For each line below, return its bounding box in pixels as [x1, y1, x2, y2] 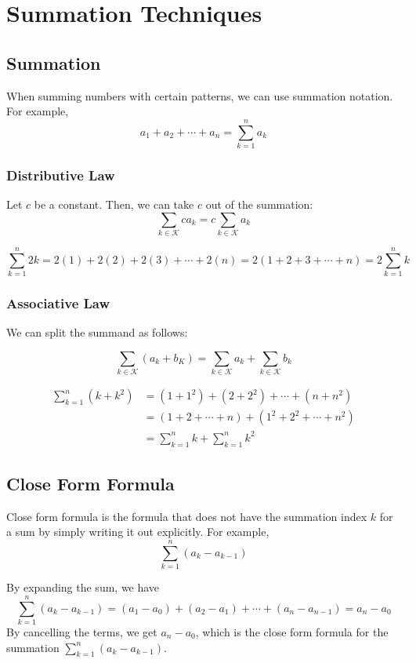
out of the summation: [205, 196, 313, 213]
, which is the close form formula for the [195, 623, 389, 639]
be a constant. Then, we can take [34, 196, 194, 213]
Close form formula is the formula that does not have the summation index [6, 508, 367, 524]
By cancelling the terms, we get [6, 623, 157, 639]
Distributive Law [6, 165, 115, 184]
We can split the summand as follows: [6, 324, 188, 341]
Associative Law [6, 293, 110, 313]
